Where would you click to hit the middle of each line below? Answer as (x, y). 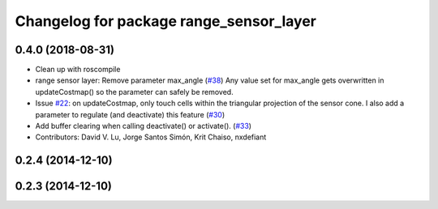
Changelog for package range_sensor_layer (165, 21)
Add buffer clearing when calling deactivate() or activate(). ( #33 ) (143, 126)
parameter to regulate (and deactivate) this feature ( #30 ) (130, 114)
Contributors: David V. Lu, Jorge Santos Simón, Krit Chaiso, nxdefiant (151, 137)
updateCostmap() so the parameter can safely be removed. (135, 92)
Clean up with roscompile (78, 70)
